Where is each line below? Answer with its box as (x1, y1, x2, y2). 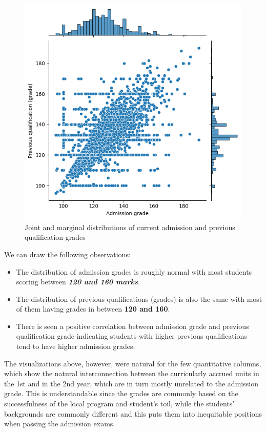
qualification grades (25, 232, 86, 242)
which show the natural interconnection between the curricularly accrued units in (4, 368, 259, 379)
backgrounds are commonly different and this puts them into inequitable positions (4, 408, 262, 419)
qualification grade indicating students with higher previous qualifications (16, 331, 247, 341)
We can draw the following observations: (4, 249, 131, 259)
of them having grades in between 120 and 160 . (16, 303, 170, 314)
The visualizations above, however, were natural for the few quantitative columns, (4, 358, 261, 368)
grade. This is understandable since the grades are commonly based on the (4, 388, 238, 399)
